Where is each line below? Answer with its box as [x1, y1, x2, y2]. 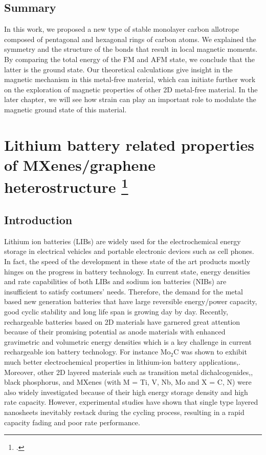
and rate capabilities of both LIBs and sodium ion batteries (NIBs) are [4, 276, 227, 287]
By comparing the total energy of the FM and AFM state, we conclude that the [4, 53, 255, 64]
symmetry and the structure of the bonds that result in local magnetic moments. [4, 44, 258, 54]
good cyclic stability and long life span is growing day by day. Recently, [4, 306, 228, 316]
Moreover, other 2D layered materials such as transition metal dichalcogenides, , [4, 366, 253, 377]
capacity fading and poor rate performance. [4, 417, 140, 427]
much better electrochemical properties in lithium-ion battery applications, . [4, 356, 240, 367]
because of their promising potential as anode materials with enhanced [4, 326, 226, 337]
